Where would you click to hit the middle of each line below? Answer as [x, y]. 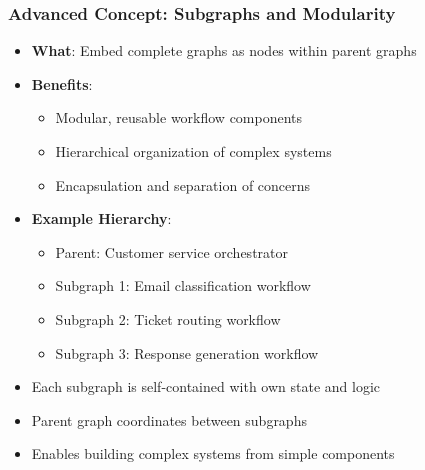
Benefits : [62, 83]
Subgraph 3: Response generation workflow [187, 352]
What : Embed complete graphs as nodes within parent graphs [224, 50]
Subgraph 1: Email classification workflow [183, 285]
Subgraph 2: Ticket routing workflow [168, 318]
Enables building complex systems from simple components [213, 453]
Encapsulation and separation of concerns [183, 184]
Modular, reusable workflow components [179, 117]
